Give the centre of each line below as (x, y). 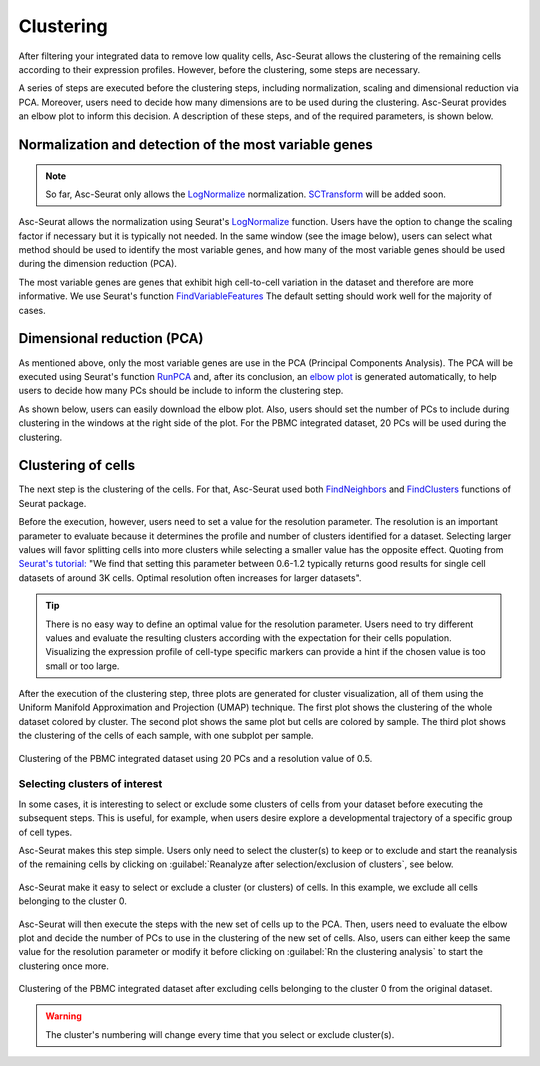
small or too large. (82, 666)
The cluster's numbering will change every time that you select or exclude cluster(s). (220, 1034)
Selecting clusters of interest (90, 784)
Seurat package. (52, 503)
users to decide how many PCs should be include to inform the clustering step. (181, 391)
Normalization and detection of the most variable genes (196, 144)
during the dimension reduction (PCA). (97, 264)
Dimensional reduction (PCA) (111, 338)
